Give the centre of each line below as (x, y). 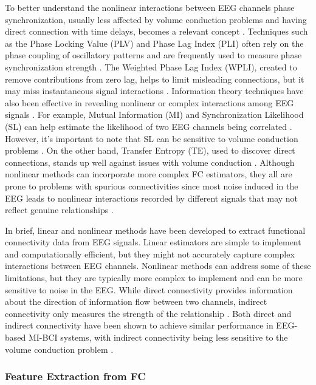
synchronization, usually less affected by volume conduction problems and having (156, 19)
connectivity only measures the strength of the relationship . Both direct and (148, 313)
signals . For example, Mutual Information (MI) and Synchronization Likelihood (154, 114)
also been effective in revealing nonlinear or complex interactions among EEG (149, 102)
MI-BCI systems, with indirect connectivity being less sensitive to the (158, 337)
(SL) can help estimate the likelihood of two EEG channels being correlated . (149, 126)
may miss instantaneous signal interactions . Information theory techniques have (154, 91)
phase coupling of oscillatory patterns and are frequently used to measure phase (153, 55)
